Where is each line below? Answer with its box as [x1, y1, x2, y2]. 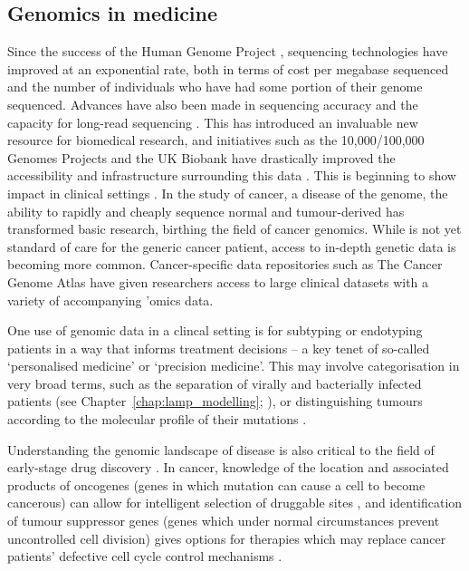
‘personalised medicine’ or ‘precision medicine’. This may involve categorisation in [7, 356, 460, 375]
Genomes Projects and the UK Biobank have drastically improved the [7, 148, 396, 167]
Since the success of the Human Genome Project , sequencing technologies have [7, 42, 448, 61]
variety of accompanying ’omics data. [7, 290, 214, 309]
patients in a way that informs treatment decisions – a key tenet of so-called [7, 338, 430, 357]
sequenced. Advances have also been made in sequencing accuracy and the [7, 94, 418, 113]
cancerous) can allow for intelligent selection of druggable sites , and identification [7, 493, 463, 512]
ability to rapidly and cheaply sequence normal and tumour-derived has [7, 201, 405, 220]
